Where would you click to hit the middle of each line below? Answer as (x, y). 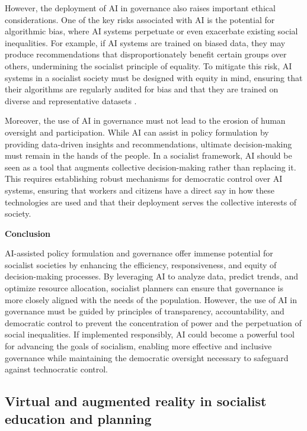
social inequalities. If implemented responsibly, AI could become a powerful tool (150, 334)
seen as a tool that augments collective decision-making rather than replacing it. (151, 167)
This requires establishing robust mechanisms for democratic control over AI (144, 178)
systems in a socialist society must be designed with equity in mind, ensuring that (154, 77)
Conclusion (28, 233)
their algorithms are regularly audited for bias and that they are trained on (142, 89)
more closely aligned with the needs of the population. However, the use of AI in (151, 299)
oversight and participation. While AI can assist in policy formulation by (137, 132)
